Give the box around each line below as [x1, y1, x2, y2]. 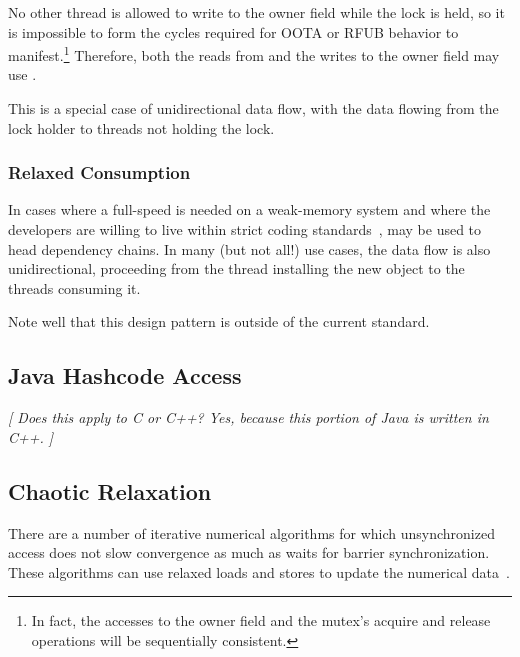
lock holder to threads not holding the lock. [8, 117, 275, 138]
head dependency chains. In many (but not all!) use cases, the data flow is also [8, 238, 491, 259]
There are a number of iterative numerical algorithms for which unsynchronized [8, 522, 495, 543]
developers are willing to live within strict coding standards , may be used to [8, 219, 482, 240]
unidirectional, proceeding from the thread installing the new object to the [8, 258, 465, 279]
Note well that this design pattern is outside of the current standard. [8, 311, 430, 332]
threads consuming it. [8, 277, 141, 298]
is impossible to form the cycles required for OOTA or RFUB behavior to [8, 21, 459, 42]
